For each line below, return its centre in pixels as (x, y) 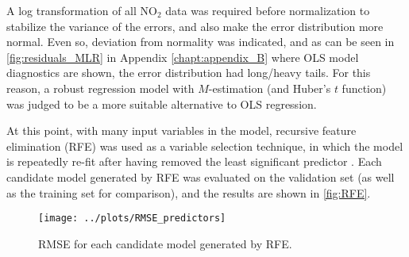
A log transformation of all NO (82, 10)
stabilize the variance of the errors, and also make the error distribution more (195, 26)
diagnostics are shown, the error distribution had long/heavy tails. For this (189, 73)
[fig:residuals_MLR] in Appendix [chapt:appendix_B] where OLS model (183, 57)
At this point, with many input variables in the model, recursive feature (181, 130)
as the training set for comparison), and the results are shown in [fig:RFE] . (189, 192)
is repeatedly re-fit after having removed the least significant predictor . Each (194, 161)
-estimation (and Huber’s (270, 88)
